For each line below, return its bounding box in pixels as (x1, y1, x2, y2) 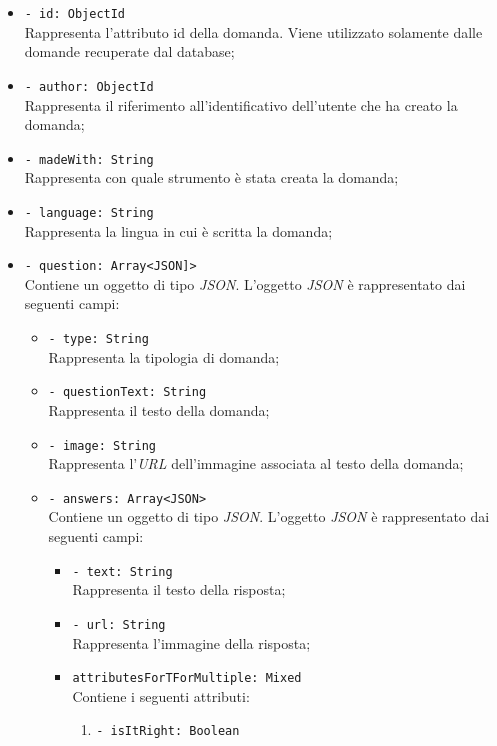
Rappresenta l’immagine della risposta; (72, 632, 311, 653)
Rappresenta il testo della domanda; (48, 399, 270, 420)
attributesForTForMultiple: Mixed (72, 671, 302, 686)
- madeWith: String (24, 152, 154, 167)
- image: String (48, 438, 156, 453)
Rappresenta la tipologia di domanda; (48, 346, 280, 367)
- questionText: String (48, 385, 207, 400)
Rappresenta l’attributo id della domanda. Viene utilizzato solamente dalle (24, 21, 483, 42)
